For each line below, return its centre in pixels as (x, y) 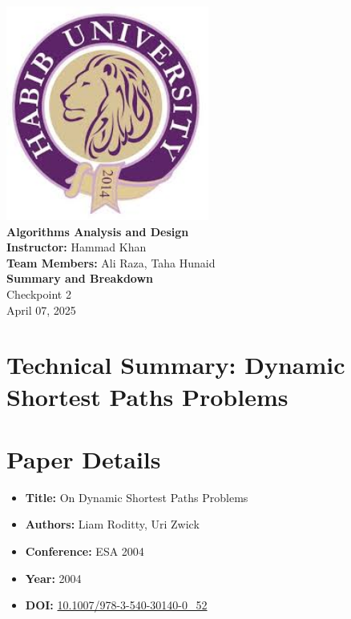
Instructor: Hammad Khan (77, 247)
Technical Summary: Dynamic (176, 365)
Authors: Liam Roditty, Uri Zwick (112, 524)
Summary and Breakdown (80, 278)
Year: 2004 (53, 578)
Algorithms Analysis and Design (98, 231)
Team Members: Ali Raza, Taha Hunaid (111, 262)
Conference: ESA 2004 (85, 551)
